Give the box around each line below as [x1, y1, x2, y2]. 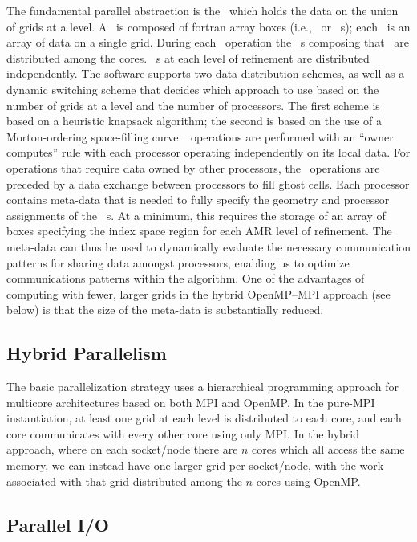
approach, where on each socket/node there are [6, 441, 238, 458]
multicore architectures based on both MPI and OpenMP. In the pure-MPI [6, 393, 375, 410]
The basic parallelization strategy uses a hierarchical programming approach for [6, 378, 399, 395]
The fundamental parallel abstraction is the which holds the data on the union [6, 2, 399, 18]
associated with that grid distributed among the [6, 472, 242, 489]
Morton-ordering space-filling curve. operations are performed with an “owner [6, 128, 394, 145]
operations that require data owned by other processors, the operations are [6, 159, 380, 176]
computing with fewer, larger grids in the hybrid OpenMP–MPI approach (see [6, 285, 391, 302]
